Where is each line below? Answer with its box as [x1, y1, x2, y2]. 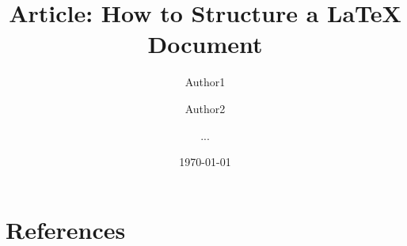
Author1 [184, 74, 226, 90]
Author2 [184, 100, 226, 116]
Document [147, 28, 263, 60]
